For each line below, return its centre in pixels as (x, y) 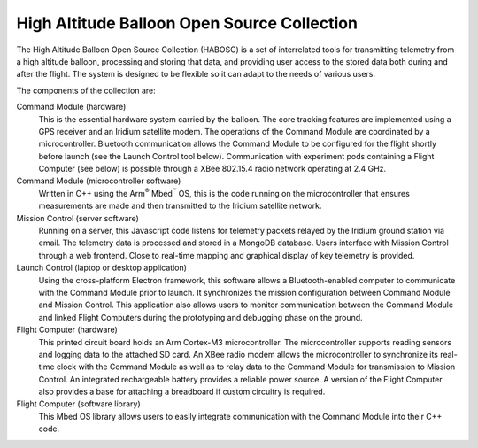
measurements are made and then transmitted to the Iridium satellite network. (180, 206)
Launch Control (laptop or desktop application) (102, 268)
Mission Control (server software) (77, 218)
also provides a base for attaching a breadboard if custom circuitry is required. (182, 392)
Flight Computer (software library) (78, 404)
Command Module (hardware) (71, 107)
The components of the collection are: (86, 90)
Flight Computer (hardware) (67, 330)
